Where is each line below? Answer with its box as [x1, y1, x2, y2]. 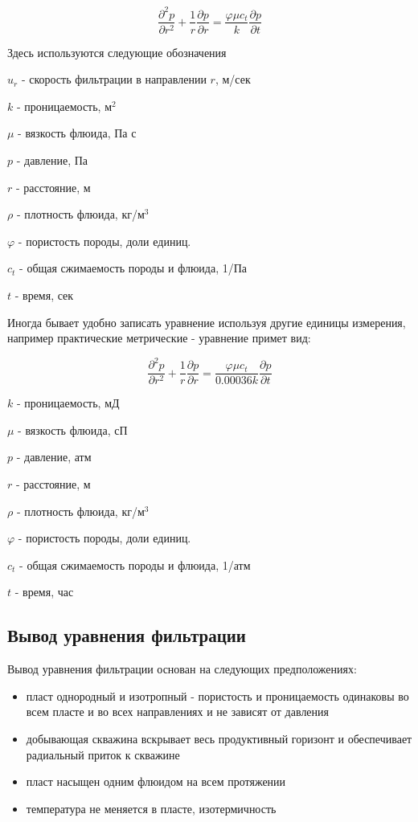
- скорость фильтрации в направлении [21, 71, 207, 88]
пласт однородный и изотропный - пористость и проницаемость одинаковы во [26, 687, 409, 704]
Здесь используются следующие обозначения [7, 43, 227, 60]
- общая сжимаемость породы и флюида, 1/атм [19, 556, 251, 573]
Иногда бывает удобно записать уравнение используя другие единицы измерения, [7, 313, 406, 330]
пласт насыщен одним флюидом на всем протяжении [26, 773, 286, 790]
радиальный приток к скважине [26, 746, 180, 763]
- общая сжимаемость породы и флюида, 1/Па [19, 260, 248, 276]
